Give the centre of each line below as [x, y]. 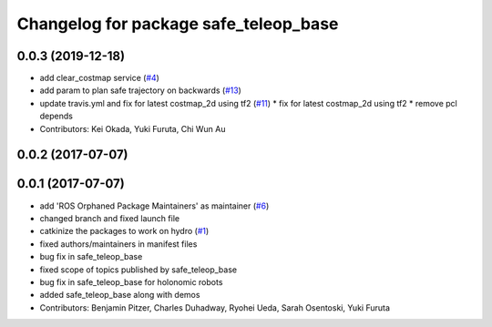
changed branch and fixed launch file [110, 218]
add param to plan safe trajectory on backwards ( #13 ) [140, 90]
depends [56, 116]
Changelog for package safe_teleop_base [178, 24]
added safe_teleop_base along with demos [120, 295]
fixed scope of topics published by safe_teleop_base [138, 270]
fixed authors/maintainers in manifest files [118, 244]
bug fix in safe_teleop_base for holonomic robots [131, 281]
